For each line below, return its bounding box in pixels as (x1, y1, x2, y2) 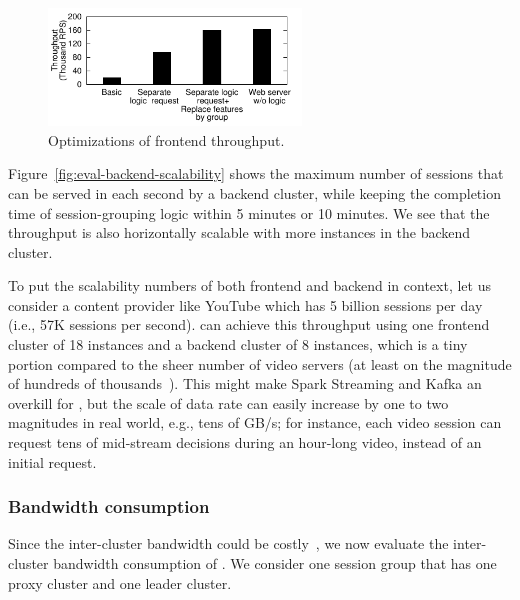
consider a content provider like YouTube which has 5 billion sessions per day (8, 294, 483, 315)
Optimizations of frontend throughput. (48, 129, 285, 150)
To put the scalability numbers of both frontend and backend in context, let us (8, 275, 491, 296)
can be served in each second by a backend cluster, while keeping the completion (8, 182, 501, 203)
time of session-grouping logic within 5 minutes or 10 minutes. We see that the (8, 202, 490, 223)
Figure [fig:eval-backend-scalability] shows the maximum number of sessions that (8, 163, 504, 184)
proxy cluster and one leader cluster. (8, 572, 232, 593)
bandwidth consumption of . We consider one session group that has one (53, 553, 497, 574)
